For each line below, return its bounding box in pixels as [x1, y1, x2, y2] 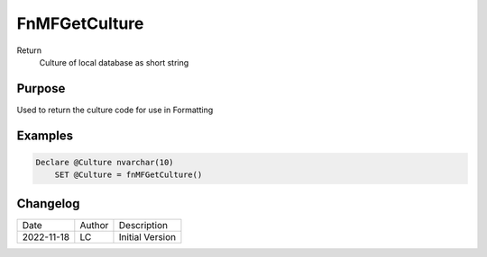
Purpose [16, 81, 66, 96]
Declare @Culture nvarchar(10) [35, 157, 175, 167]
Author [79, 218, 109, 231]
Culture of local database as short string [39, 57, 189, 67]
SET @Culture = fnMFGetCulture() [54, 170, 203, 180]
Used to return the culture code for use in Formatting [16, 104, 214, 115]
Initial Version [118, 230, 177, 243]
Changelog [16, 196, 80, 211]
